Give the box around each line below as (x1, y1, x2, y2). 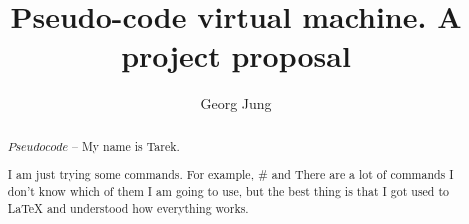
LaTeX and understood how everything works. (7, 199, 249, 216)
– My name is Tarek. (71, 137, 180, 154)
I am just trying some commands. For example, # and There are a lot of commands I (7, 166, 454, 183)
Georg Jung (200, 93, 272, 114)
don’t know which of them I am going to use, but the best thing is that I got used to (7, 182, 449, 199)
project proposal (121, 35, 351, 76)
